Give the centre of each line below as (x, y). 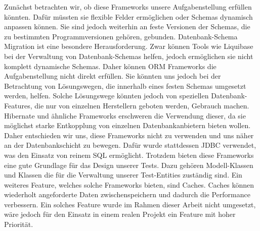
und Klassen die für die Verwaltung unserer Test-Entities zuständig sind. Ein (123, 175)
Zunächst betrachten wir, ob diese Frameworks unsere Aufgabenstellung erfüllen (128, 7)
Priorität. (19, 224)
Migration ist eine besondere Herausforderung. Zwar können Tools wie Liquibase (129, 46)
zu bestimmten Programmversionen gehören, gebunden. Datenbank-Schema (121, 36)
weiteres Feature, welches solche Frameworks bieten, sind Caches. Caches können (129, 184)
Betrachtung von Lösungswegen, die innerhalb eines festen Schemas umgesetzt (125, 85)
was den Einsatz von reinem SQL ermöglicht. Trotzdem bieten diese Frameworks (129, 155)
